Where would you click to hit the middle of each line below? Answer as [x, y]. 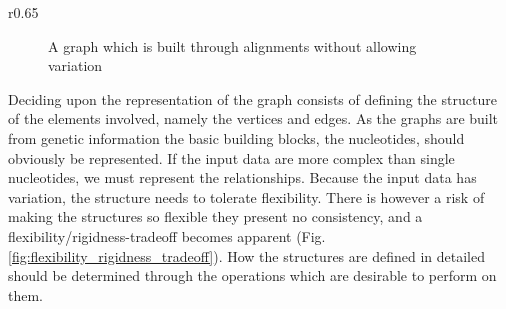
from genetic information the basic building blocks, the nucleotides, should [236, 137]
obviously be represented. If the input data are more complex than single [231, 157]
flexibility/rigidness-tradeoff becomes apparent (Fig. [167, 235]
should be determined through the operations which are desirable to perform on [252, 275]
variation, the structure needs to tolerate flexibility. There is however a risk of [246, 196]
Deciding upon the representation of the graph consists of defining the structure [252, 98]
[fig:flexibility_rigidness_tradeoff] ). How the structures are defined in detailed [246, 255]
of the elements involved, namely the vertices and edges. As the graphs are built [253, 118]
